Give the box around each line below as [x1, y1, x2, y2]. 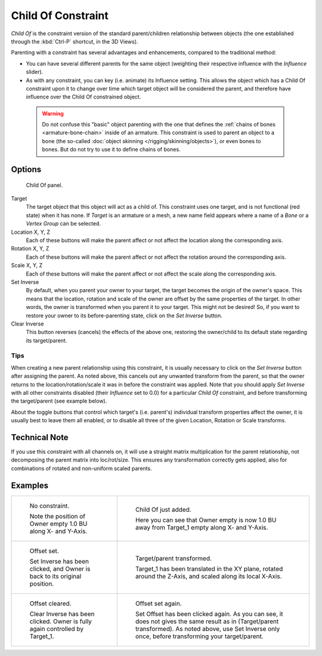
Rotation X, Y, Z [11, 245, 49, 252]
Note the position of [29, 512, 86, 520]
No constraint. [29, 502, 70, 510]
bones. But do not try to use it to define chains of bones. [42, 146, 181, 153]
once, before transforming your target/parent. [135, 632, 264, 640]
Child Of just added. [135, 505, 192, 513]
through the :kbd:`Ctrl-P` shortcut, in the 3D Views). [11, 38, 138, 45]
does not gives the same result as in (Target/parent [135, 617, 279, 626]
